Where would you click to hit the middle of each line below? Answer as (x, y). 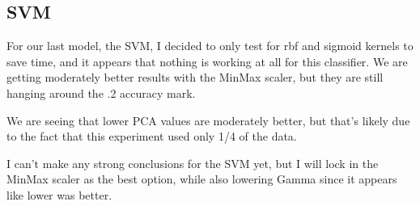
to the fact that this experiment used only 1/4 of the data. (152, 136)
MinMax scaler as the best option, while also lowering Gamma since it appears (202, 179)
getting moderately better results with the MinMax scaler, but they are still (195, 77)
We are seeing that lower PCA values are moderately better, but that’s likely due (208, 120)
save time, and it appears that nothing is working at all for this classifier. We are (207, 61)
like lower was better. (59, 194)
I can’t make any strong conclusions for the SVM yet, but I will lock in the (193, 163)
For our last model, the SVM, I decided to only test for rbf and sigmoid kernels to (210, 46)
